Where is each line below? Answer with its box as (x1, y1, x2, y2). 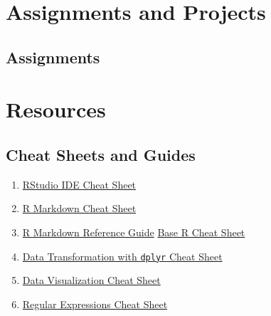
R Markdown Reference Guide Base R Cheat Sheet (22, 224, 245, 239)
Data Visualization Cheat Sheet (22, 273, 161, 288)
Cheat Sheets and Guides (6, 143, 196, 165)
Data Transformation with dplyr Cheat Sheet (22, 248, 223, 263)
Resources (6, 95, 106, 124)
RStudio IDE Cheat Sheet (22, 177, 137, 191)
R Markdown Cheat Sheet (22, 201, 137, 216)
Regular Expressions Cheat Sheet (22, 296, 168, 311)
